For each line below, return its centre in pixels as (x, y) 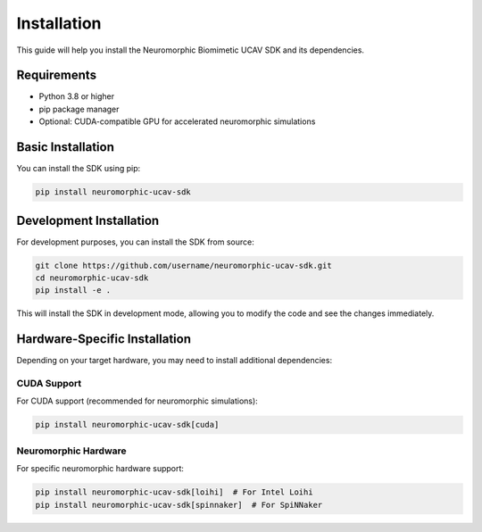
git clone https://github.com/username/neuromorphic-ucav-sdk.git (183, 265)
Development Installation (88, 220)
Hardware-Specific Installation (104, 339)
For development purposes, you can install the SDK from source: (135, 242)
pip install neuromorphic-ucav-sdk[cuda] (127, 425)
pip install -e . (73, 291)
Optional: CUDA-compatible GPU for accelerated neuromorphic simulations (177, 121)
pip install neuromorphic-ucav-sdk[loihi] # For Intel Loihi (174, 492)
